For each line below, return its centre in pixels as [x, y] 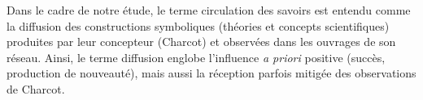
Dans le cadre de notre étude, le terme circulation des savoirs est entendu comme [209, 10]
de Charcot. [36, 88]
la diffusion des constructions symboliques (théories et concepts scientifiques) [198, 25]
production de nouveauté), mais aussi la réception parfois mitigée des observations [211, 73]
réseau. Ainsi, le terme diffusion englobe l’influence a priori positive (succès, [196, 57]
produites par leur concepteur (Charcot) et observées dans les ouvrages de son [201, 42]
